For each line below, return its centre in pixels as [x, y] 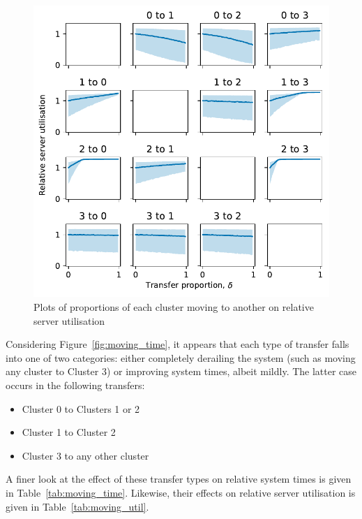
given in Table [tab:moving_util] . [77, 506]
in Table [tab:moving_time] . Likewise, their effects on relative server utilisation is [181, 492]
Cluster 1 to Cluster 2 [69, 432]
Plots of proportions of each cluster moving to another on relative [174, 307]
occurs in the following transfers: [75, 385]
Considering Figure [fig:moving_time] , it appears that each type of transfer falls [178, 344]
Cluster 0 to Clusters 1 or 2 [81, 408]
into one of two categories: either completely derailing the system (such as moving [181, 357]
